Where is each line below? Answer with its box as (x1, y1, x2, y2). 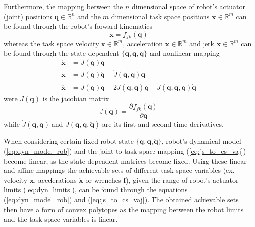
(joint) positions (4, 11, 52, 21)
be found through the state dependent (4, 48, 119, 58)
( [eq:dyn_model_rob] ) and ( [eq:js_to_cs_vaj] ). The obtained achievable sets (4, 194, 239, 204)
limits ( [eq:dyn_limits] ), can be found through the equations (4, 184, 188, 195)
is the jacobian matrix (42, 93, 109, 103)
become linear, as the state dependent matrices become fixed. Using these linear (4, 155, 247, 166)
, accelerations (34, 174, 77, 185)
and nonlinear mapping (150, 48, 220, 58)
